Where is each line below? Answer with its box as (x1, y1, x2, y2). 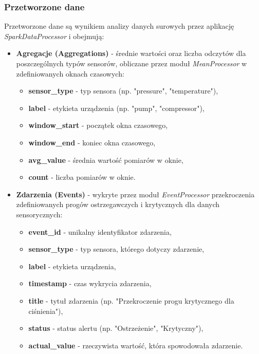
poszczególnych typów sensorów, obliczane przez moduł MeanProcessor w (16, 58, 247, 68)
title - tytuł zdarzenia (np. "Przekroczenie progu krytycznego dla (28, 295, 234, 306)
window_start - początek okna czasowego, (28, 120, 168, 131)
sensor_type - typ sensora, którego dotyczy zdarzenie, (28, 244, 205, 254)
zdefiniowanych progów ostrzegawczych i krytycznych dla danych (16, 199, 220, 210)
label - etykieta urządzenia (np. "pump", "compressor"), (28, 102, 205, 113)
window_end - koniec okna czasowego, (28, 137, 156, 147)
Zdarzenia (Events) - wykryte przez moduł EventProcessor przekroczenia (16, 189, 255, 199)
